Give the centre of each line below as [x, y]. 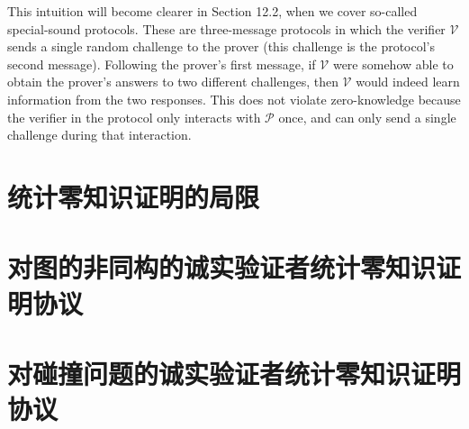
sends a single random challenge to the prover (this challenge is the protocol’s [221, 46]
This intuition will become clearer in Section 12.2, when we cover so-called [212, 11]
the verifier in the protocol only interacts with [134, 117]
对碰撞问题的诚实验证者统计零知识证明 [234, 373]
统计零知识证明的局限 [134, 196]
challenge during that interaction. [99, 135]
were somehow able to [393, 64]
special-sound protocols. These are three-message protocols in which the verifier [226, 28]
